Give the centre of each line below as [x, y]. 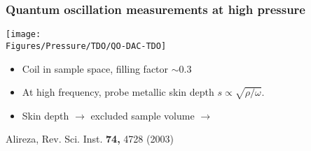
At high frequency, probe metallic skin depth [118, 92]
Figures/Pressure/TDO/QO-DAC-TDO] [86, 46]
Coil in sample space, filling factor [95, 68]
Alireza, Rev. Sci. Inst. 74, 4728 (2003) [90, 139]
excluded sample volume [143, 115]
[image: [23, 35]
